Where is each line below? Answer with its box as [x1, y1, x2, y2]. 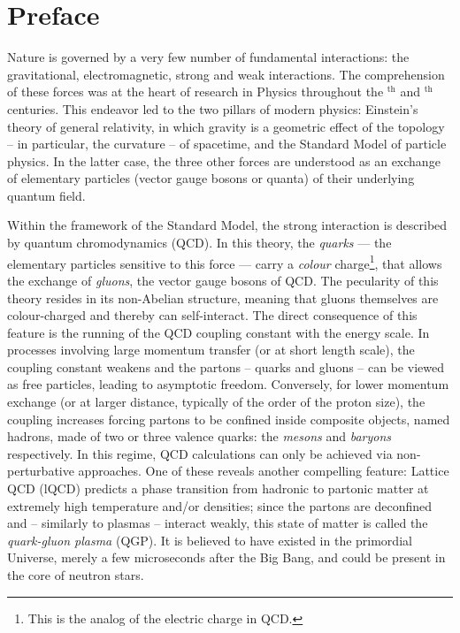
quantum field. [7, 186, 86, 204]
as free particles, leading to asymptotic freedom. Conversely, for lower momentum [7, 375, 449, 393]
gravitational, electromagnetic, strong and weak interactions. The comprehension [7, 65, 445, 83]
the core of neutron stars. [7, 566, 144, 583]
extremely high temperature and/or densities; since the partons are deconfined [7, 496, 433, 515]
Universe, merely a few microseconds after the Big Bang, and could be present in [7, 548, 446, 567]
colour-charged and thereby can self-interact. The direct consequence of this [7, 306, 418, 324]
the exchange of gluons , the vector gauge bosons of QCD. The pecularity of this [7, 271, 439, 289]
